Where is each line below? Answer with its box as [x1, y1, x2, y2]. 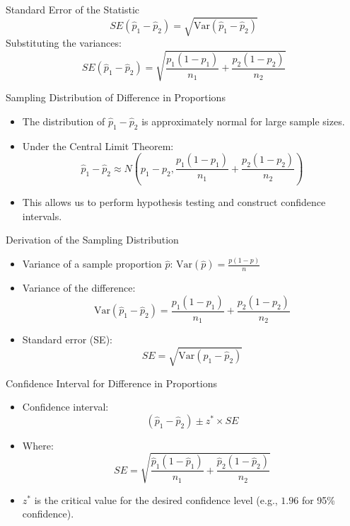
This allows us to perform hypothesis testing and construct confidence [22, 195, 326, 210]
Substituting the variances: [6, 35, 122, 50]
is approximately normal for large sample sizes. [141, 113, 345, 128]
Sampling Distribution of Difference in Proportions [6, 90, 226, 105]
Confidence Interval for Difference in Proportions [6, 375, 217, 390]
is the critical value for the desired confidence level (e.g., [34, 492, 278, 507]
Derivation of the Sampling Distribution [6, 232, 179, 247]
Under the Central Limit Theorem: [22, 138, 174, 153]
